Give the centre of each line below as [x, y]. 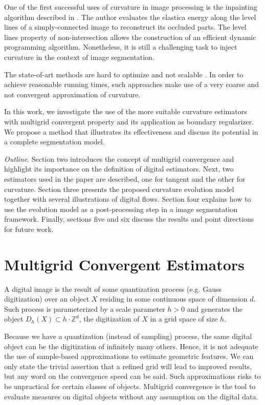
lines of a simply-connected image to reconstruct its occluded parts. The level [125, 27]
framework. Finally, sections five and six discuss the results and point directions [129, 219]
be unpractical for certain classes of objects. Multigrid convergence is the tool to [130, 386]
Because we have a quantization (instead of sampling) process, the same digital [128, 336]
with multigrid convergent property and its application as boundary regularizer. [129, 121]
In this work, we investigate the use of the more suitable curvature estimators [126, 111]
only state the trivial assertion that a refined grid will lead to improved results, [128, 366]
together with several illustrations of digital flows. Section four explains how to [128, 199]
